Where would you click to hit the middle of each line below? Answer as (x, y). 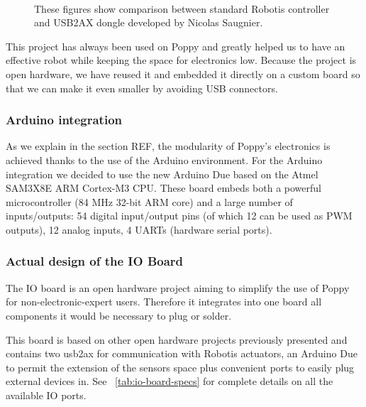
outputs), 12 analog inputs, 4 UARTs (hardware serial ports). (139, 229)
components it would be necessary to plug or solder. (119, 315)
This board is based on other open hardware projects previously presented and (177, 339)
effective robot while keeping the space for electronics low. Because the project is (181, 60)
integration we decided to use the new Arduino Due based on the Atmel (162, 174)
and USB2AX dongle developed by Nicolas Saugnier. (149, 22)
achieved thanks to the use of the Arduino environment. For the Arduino (164, 159)
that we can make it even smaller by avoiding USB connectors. (142, 88)
